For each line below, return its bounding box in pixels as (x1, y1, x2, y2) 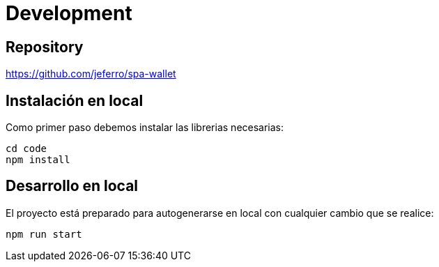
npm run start (6, 228, 82, 240)
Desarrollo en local (6, 177, 139, 195)
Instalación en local (6, 91, 144, 109)
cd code (6, 143, 47, 155)
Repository (6, 38, 84, 56)
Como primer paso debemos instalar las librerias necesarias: (6, 121, 284, 134)
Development (6, 1, 132, 25)
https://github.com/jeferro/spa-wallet (6, 68, 176, 80)
